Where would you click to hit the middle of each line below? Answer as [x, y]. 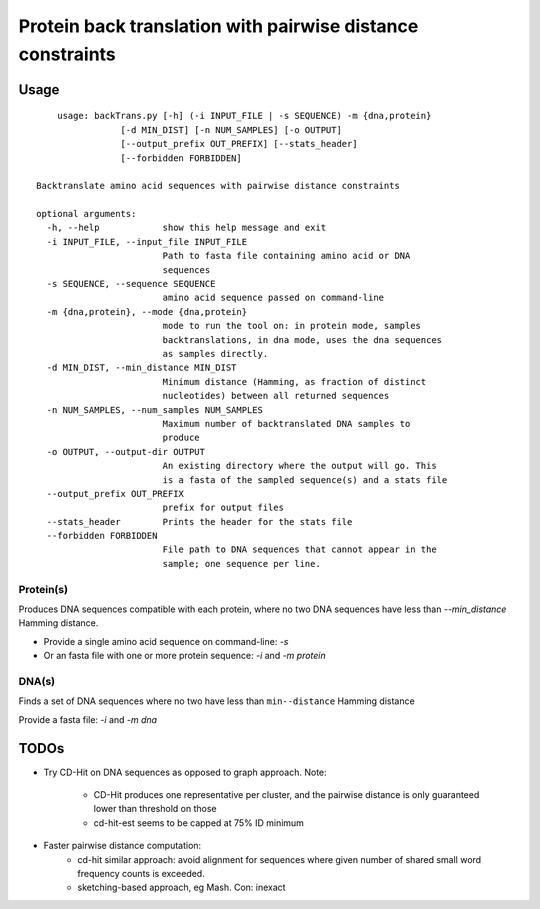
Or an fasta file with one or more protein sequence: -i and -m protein [185, 656]
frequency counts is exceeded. [141, 873]
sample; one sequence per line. [242, 563]
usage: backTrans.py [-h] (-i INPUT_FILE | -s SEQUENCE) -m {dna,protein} [244, 116]
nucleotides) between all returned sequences [276, 396]
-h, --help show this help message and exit [186, 228]
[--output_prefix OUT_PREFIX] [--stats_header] [239, 144]
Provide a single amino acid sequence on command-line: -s [166, 641]
